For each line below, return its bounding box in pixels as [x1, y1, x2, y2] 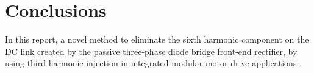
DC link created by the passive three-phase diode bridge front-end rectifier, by [5, 44, 298, 57]
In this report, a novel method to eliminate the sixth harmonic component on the [5, 33, 309, 46]
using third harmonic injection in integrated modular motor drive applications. [5, 57, 299, 69]
